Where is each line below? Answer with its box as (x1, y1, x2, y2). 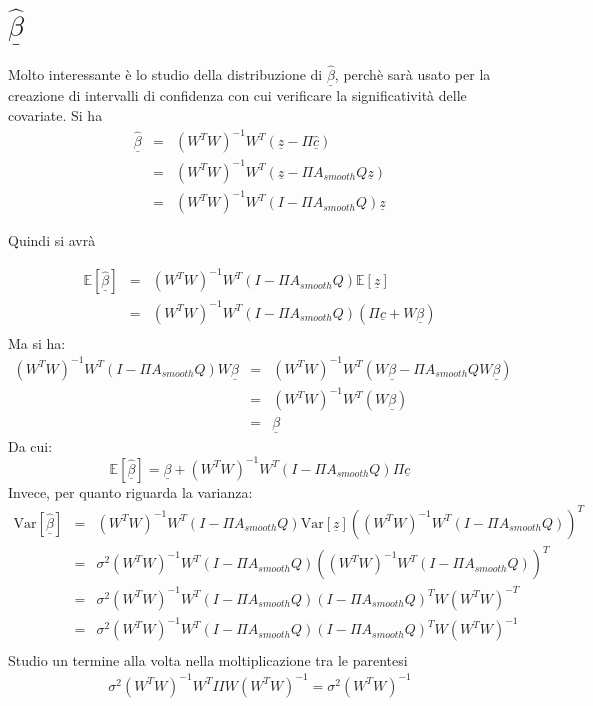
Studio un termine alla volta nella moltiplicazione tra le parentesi (8, 649, 408, 670)
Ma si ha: (8, 332, 66, 353)
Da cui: (8, 435, 53, 456)
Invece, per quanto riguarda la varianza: (8, 481, 253, 502)
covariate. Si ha (8, 104, 103, 125)
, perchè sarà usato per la (334, 64, 491, 85)
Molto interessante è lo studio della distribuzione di (8, 64, 323, 85)
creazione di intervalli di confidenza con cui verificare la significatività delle (8, 85, 467, 106)
